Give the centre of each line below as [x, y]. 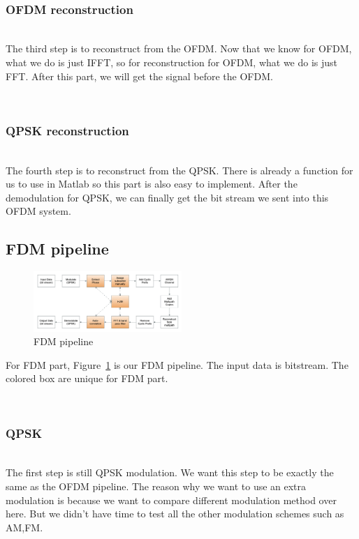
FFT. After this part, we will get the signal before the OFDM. [139, 76]
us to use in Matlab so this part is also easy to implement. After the [152, 184]
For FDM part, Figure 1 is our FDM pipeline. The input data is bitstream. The [177, 364]
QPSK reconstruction [67, 130]
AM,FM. [24, 527]
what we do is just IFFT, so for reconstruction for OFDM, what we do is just [172, 62]
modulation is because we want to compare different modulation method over [171, 500]
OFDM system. [38, 211]
